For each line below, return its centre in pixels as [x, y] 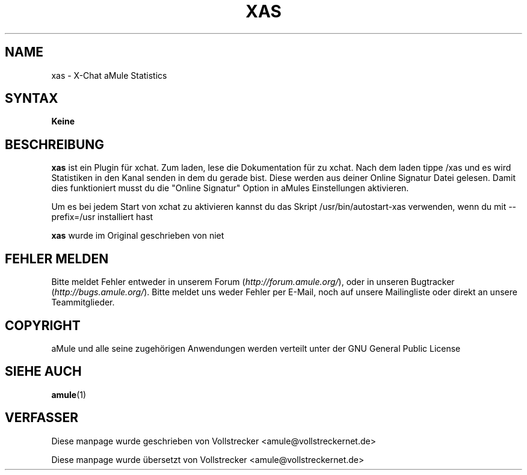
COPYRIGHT [43, 325]
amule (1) [69, 394]
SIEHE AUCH [43, 372]
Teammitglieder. [83, 302]
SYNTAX [32, 99]
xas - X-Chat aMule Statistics [109, 75]
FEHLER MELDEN [57, 259]
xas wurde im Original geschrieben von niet [138, 236]
